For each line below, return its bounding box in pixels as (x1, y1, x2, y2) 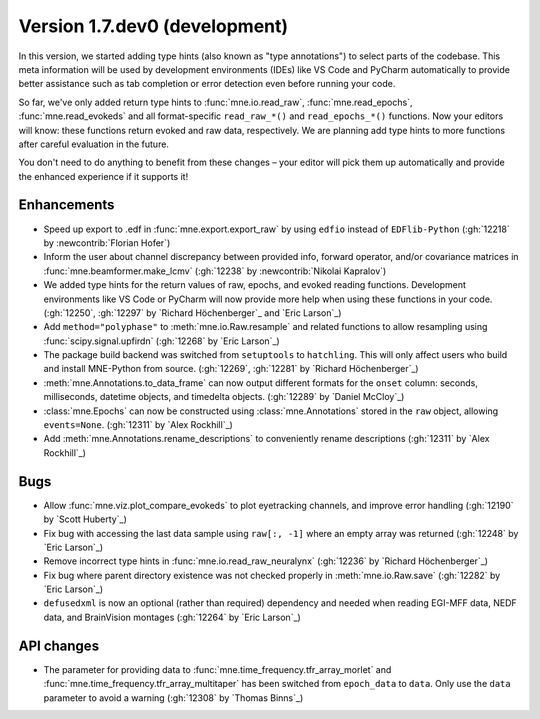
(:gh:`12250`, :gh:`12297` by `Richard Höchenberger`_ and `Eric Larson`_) (43, 306, 342, 319)
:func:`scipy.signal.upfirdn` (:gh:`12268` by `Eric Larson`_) (43, 335, 280, 347)
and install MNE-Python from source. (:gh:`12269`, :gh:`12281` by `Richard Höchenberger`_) (43, 363, 419, 375)
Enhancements (18, 196, 115, 214)
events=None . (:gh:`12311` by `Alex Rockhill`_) (43, 419, 234, 431)
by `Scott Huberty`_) (43, 513, 127, 525)
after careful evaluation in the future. (18, 138, 170, 150)
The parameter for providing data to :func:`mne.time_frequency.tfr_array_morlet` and (43, 663, 392, 675)
